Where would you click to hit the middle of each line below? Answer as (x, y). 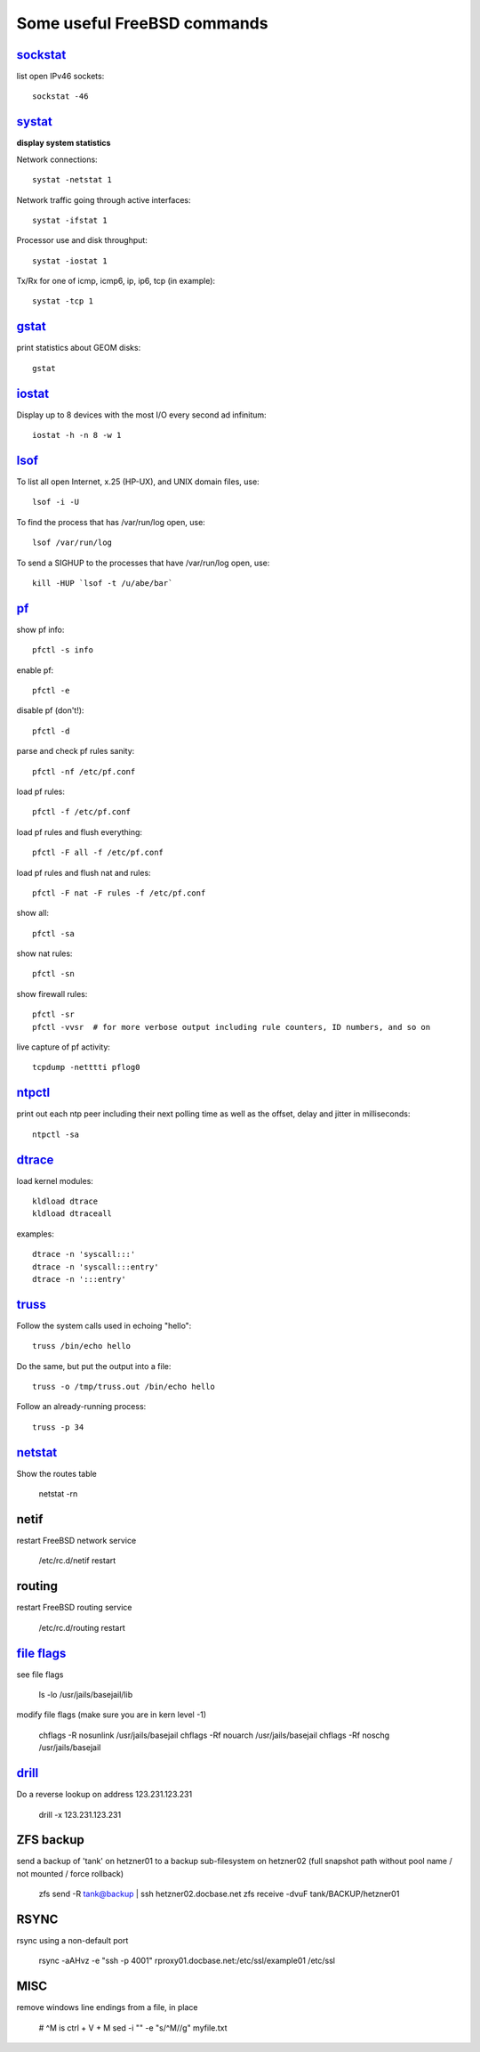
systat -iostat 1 (70, 261)
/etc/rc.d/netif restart (77, 1561)
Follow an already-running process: (81, 1407)
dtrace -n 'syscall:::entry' (96, 1267)
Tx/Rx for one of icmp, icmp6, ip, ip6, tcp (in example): (116, 281)
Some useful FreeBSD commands (142, 23)
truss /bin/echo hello (82, 1346)
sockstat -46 (60, 97)
